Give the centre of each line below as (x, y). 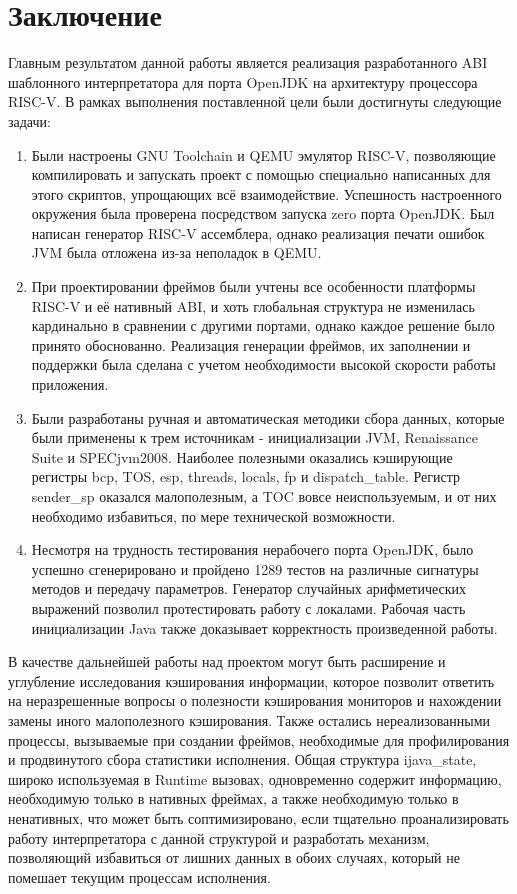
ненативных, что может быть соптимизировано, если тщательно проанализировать (258, 817)
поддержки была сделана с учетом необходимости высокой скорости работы (263, 364)
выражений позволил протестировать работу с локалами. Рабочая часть (248, 607)
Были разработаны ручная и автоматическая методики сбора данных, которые (268, 417)
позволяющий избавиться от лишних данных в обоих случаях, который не (234, 857)
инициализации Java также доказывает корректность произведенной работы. (264, 627)
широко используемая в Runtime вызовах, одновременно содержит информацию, (255, 778)
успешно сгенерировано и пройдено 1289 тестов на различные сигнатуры (255, 568)
